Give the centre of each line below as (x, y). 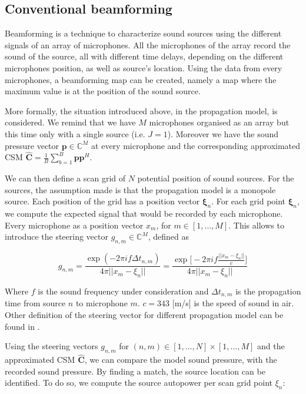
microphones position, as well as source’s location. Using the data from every (144, 67)
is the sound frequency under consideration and (123, 291)
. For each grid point (249, 201)
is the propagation (268, 291)
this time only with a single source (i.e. (75, 133)
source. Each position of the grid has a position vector (102, 201)
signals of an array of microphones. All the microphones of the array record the (148, 44)
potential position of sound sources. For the (216, 178)
